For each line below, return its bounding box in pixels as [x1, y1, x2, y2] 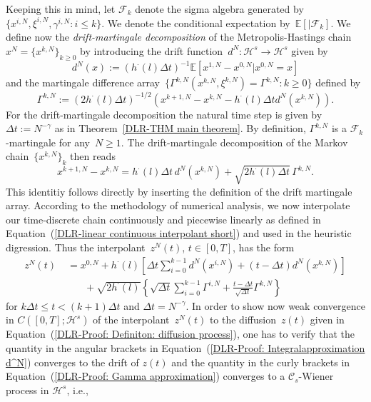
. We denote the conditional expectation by [101, 15, 290, 30]
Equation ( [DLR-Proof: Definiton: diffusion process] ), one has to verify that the [6, 326, 355, 341]
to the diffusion [209, 312, 276, 327]
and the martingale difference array [6, 75, 160, 90]
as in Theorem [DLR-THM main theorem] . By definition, [54, 121, 306, 136]
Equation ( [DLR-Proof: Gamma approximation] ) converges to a [6, 368, 285, 383]
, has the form [233, 240, 295, 255]
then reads [70, 149, 116, 164]
